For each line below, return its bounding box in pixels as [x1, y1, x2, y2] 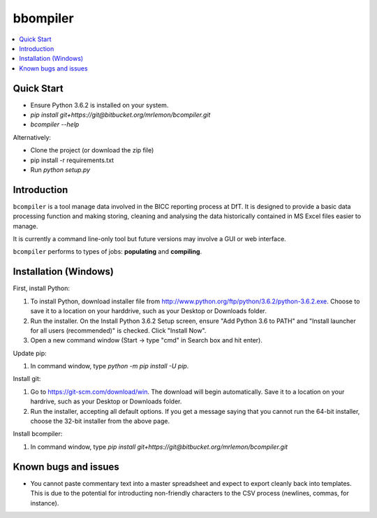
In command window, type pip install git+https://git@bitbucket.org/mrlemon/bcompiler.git [30, 443, 288, 451]
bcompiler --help [30, 120, 80, 129]
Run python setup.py [30, 165, 91, 174]
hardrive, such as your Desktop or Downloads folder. [30, 397, 182, 405]
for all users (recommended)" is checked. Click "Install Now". [30, 326, 207, 335]
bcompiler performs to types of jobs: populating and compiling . [13, 247, 202, 256]
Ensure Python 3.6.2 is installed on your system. [30, 101, 169, 109]
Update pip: [13, 349, 47, 357]
